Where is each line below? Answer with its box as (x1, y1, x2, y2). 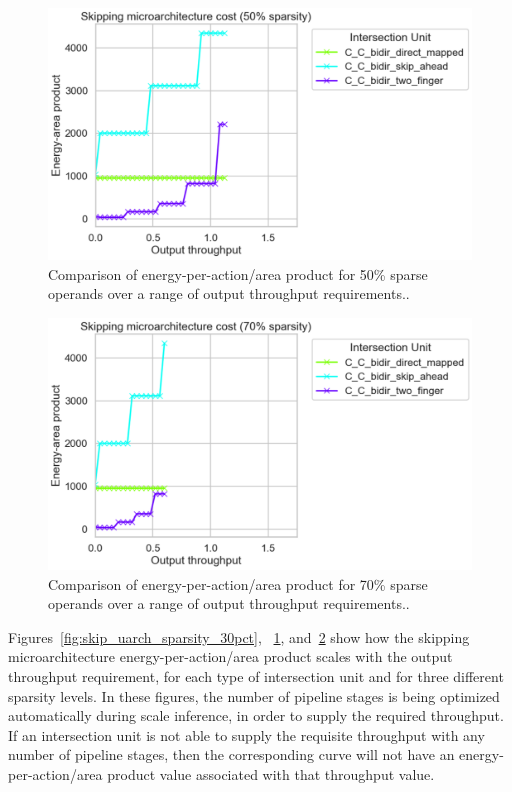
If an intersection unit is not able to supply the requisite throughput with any (8, 724, 485, 745)
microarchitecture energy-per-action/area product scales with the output (8, 646, 453, 667)
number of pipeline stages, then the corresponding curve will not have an (8, 744, 455, 765)
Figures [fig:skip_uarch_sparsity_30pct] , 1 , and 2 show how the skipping (8, 626, 470, 647)
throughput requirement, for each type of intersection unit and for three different (8, 666, 504, 687)
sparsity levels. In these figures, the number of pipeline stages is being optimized (8, 685, 500, 706)
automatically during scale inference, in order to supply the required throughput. (8, 705, 504, 726)
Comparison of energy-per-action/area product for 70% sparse (48, 573, 428, 594)
